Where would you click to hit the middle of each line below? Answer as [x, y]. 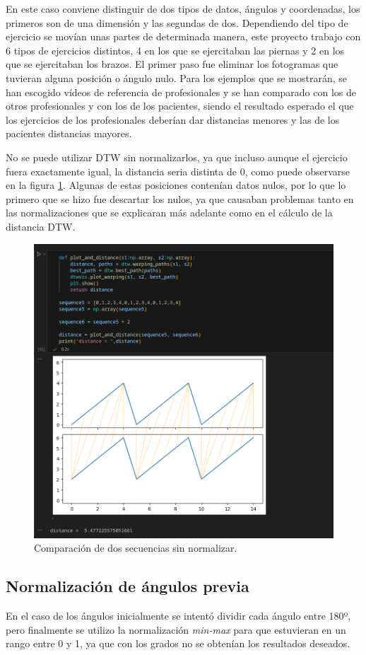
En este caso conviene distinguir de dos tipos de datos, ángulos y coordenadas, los [183, 8]
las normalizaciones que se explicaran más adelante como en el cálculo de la [169, 213]
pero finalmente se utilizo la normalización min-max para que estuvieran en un [176, 629]
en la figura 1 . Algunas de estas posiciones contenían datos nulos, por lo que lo [176, 185]
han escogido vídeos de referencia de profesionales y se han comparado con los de [181, 92]
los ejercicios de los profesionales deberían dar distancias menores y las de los [173, 119]
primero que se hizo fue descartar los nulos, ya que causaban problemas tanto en [180, 198]
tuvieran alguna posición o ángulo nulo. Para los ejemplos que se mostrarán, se [177, 77]
